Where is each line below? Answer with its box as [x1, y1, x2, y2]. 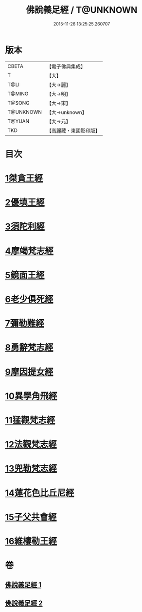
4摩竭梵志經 [5, 245, 53, 257]
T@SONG [7, 99, 30, 106]
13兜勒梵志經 [5, 463, 57, 474]
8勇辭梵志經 [5, 342, 53, 353]
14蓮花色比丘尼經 [5, 487, 74, 499]
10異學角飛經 [5, 391, 57, 401]
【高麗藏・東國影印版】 [46, 127, 101, 134]
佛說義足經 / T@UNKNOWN [26, 4, 138, 16]
